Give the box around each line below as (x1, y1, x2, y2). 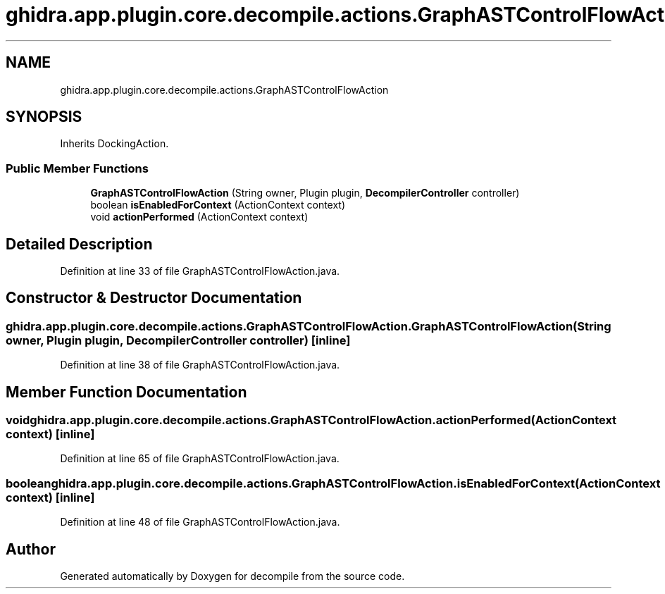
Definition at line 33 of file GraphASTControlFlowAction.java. (60, 265, 340, 278)
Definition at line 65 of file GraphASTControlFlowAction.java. (60, 452, 340, 465)
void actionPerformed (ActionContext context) (90, 211, 309, 223)
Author (6, 540, 56, 558)
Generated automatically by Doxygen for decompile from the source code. (60, 570, 405, 583)
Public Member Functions (6, 161, 149, 175)
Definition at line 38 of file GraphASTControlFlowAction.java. (60, 359, 340, 371)
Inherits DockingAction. (60, 137, 169, 150)
